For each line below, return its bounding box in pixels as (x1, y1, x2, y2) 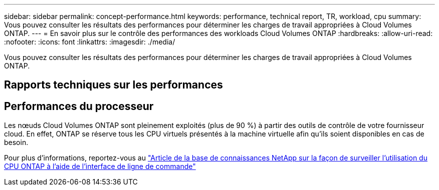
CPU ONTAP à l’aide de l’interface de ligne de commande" (4, 162, 196, 171)
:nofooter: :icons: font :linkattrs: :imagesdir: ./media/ (4, 37, 175, 46)
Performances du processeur (4, 99, 154, 112)
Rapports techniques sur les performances (4, 78, 223, 91)
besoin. (4, 138, 29, 147)
